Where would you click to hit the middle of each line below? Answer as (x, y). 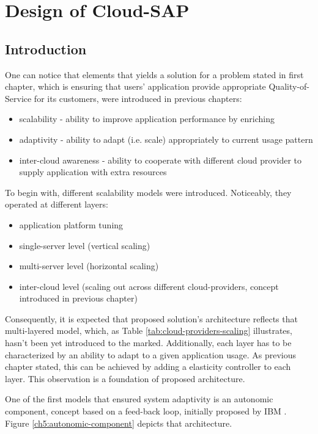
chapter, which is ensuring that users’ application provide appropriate (135, 86)
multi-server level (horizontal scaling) (89, 266)
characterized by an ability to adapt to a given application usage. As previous (150, 354)
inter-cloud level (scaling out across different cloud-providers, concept (149, 286)
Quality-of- (289, 86)
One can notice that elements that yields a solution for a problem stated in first (154, 74)
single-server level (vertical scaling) (85, 245)
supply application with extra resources (93, 172)
